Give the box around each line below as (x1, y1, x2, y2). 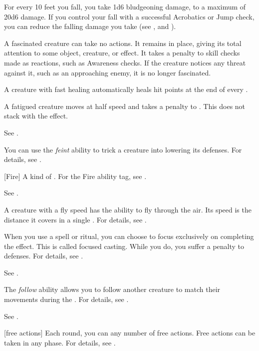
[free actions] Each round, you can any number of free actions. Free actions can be (4, 327, 256, 338)
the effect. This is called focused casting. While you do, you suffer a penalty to (4, 240, 245, 251)
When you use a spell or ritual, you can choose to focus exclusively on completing (4, 231, 254, 241)
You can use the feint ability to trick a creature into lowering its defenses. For (4, 144, 242, 154)
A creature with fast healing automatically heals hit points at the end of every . (4, 84, 248, 94)
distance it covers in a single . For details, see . (4, 214, 147, 224)
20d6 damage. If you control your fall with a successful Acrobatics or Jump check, (4, 11, 255, 21)
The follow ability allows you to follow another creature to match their (4, 284, 221, 294)
